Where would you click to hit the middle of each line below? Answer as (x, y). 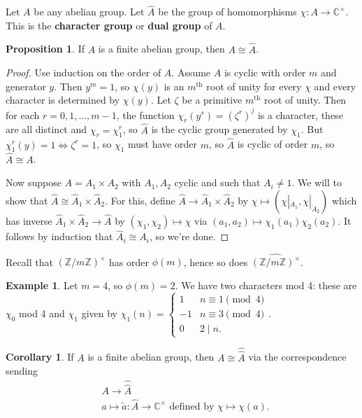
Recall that (29, 262)
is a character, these (300, 114)
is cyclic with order (265, 72)
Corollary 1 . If (40, 357)
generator (26, 86)
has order (129, 262)
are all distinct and (46, 129)
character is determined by (63, 100)
